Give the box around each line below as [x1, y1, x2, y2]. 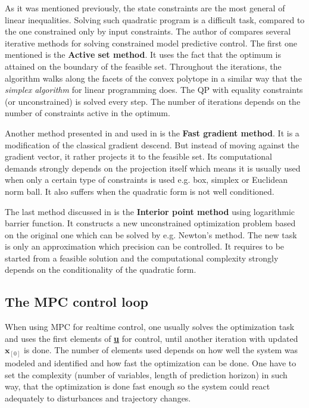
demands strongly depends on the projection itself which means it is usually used [5, 161, 301, 174]
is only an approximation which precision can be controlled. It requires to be [5, 240, 285, 253]
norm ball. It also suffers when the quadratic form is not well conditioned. [5, 185, 274, 197]
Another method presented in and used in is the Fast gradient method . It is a [5, 126, 299, 139]
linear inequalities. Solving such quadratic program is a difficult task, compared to [5, 13, 305, 26]
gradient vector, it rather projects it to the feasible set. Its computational [5, 150, 272, 163]
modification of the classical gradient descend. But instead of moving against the [5, 138, 299, 151]
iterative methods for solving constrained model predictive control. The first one [5, 36, 297, 49]
